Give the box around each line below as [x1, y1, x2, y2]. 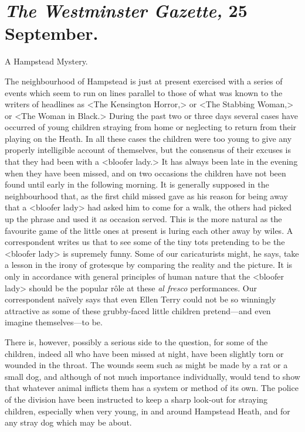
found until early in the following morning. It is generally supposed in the [5, 178, 269, 191]
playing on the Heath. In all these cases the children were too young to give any [5, 132, 292, 144]
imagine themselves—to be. [5, 316, 103, 328]
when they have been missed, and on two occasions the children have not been [5, 166, 286, 179]
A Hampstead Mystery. [5, 55, 88, 67]
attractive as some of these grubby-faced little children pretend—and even [5, 304, 271, 317]
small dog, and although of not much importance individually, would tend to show [5, 370, 300, 382]
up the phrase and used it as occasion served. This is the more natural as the [5, 213, 282, 225]
